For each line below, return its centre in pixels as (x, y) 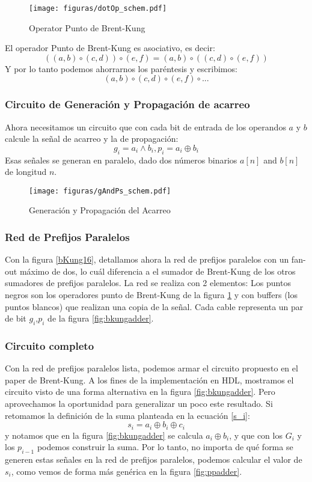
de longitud (26, 172)
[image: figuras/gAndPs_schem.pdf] (100, 191)
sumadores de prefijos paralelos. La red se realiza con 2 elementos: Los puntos (148, 283)
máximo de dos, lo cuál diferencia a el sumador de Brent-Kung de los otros (158, 271)
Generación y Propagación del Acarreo (100, 210)
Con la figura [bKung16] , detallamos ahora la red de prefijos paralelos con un (147, 259)
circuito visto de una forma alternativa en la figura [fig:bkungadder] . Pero (140, 392)
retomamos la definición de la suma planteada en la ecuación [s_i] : (127, 415)
